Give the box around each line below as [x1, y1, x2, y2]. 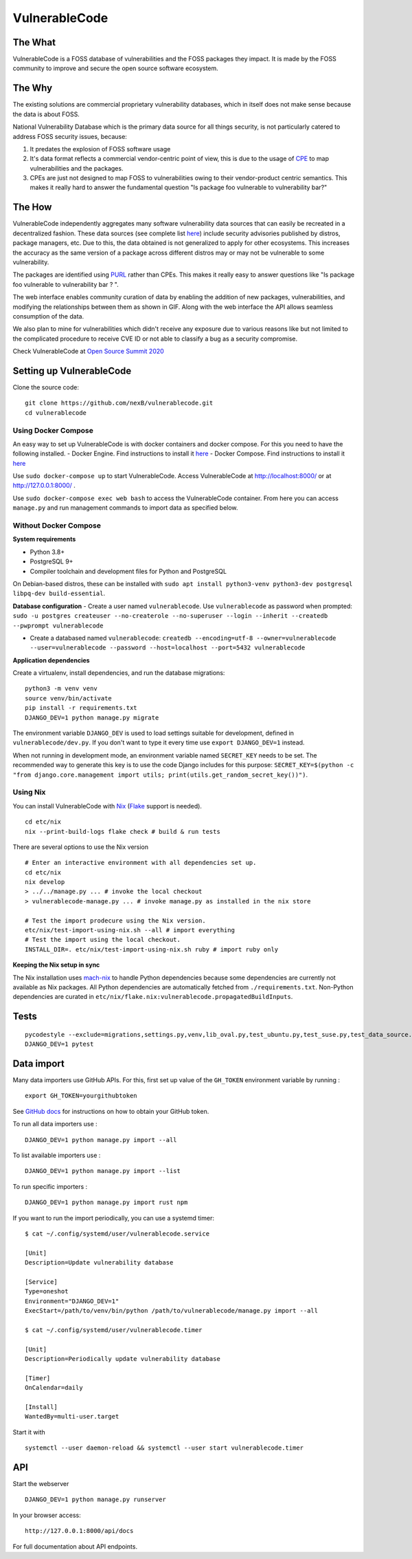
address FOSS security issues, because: [12, 132, 127, 140]
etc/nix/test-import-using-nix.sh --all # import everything [25, 926, 235, 934]
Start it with [12, 1428, 46, 1436]
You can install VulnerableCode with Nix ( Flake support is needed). [12, 802, 203, 810]
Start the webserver [12, 1480, 69, 1488]
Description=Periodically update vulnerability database [25, 1355, 221, 1363]
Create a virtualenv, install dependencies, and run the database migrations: [12, 669, 225, 677]
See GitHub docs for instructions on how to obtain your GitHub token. [12, 1107, 209, 1115]
